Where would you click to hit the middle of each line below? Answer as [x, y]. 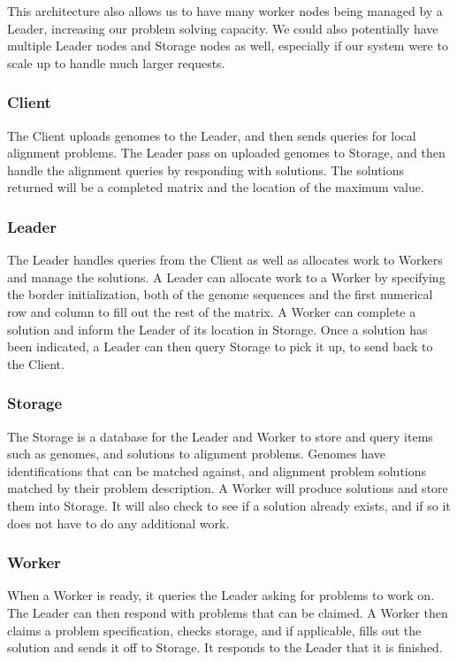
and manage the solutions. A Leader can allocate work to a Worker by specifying [226, 277]
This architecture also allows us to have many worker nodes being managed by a [225, 11]
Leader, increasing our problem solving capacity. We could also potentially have [223, 28]
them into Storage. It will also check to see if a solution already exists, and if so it [229, 505]
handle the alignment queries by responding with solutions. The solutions [206, 169]
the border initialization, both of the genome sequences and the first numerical [220, 294]
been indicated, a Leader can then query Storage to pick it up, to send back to [220, 346]
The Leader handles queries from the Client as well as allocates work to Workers [225, 260]
